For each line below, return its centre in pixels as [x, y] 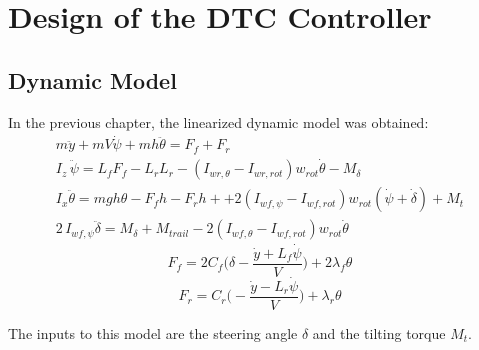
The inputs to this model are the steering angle [153, 332]
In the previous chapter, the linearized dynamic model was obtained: [218, 121]
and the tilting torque [379, 332]
